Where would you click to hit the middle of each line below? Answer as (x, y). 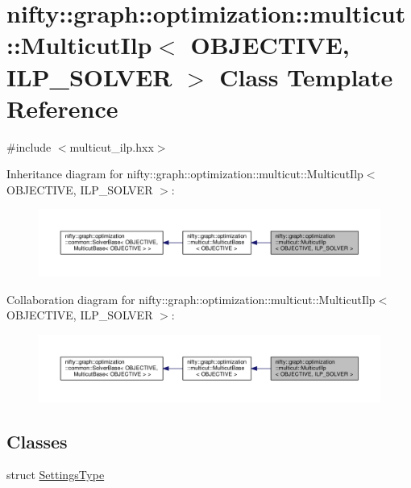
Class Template (306, 76)
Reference (62, 108)
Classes (37, 441)
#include (29, 146)
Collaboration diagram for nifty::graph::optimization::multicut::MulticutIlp (191, 299)
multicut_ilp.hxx (112, 146)
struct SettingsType (56, 475)
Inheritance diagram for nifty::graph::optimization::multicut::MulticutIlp (185, 174)
